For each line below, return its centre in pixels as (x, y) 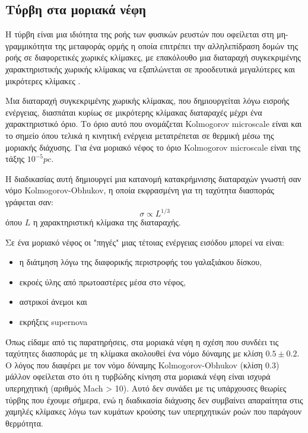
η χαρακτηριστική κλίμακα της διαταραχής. (107, 222)
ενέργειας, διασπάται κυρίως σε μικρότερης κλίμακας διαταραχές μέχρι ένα (134, 112)
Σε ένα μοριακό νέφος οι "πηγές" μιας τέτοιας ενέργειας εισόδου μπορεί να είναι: (145, 242)
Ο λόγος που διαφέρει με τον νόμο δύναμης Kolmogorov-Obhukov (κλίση (134, 364)
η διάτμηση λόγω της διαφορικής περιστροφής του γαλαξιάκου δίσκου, (141, 262)
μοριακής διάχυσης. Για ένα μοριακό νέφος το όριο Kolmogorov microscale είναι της (153, 147)
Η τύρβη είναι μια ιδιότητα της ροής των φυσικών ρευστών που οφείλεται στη (140, 34)
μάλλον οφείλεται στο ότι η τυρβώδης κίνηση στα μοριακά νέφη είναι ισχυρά (138, 376)
